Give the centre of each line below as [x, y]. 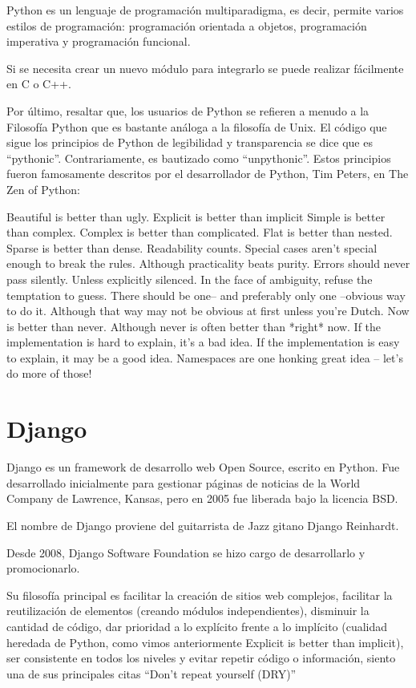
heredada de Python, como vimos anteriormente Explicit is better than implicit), [205, 642]
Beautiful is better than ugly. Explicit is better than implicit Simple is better [196, 216]
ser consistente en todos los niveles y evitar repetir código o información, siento [201, 658]
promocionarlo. [43, 568]
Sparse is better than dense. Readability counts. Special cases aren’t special [192, 247]
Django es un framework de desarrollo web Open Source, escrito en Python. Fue [203, 467]
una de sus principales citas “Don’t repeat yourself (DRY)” [151, 673]
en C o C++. [39, 84]
